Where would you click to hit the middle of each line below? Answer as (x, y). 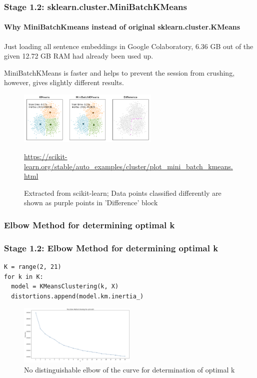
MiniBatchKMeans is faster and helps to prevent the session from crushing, (119, 72)
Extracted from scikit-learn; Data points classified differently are (123, 193)
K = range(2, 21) (33, 267)
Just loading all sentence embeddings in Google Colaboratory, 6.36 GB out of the (129, 46)
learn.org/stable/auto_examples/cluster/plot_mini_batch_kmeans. (128, 166)
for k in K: (24, 277)
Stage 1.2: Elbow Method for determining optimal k (111, 248)
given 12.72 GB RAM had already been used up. (79, 56)
